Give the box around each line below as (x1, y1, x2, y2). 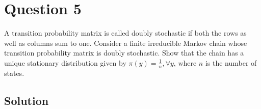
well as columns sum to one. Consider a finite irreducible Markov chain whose (4, 37, 247, 48)
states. (4, 67, 24, 78)
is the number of (205, 57, 257, 68)
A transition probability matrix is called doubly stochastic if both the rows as (4, 28, 247, 38)
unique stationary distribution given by (4, 57, 126, 68)
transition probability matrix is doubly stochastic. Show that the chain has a (4, 47, 244, 58)
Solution (4, 92, 49, 108)
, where (173, 57, 197, 68)
